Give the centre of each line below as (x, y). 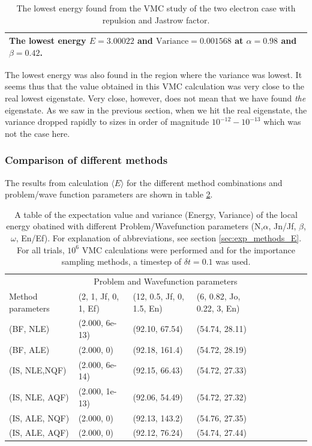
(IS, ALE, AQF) (39, 432)
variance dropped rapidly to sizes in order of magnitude (107, 122)
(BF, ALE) (29, 349)
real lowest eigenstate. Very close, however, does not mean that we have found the (155, 98)
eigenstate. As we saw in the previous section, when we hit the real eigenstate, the (156, 110)
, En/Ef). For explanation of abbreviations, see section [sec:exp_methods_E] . (159, 238)
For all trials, (40, 249)
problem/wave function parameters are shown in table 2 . (109, 194)
